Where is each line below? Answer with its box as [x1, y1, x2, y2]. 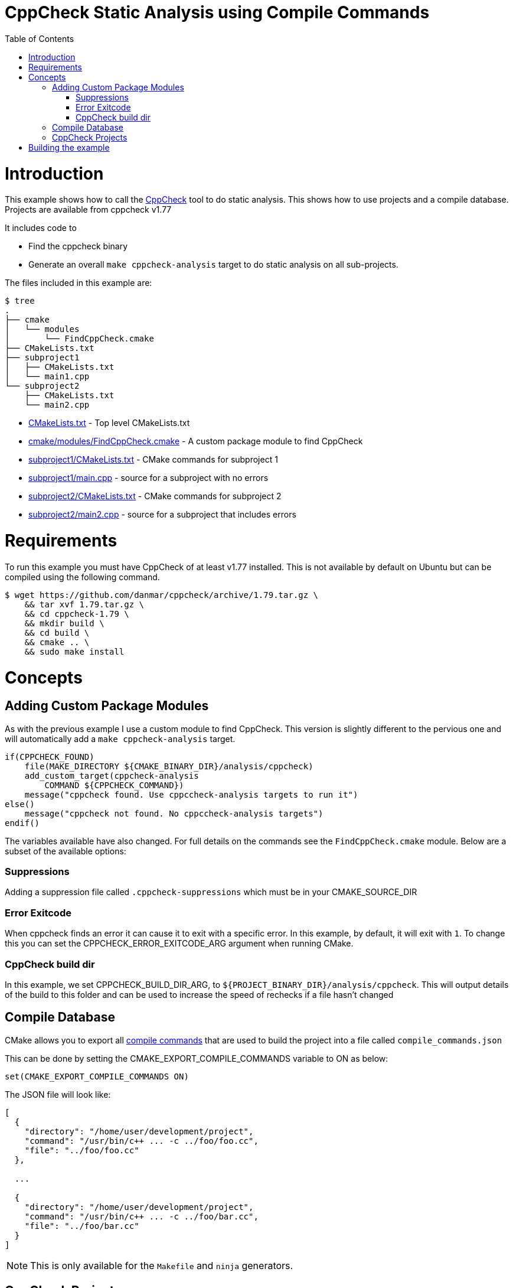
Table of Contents [5, 33, 74, 44]
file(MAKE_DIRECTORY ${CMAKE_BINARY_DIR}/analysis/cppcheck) [24, 761, 313, 771]
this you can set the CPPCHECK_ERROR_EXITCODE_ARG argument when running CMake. [5, 938, 354, 949]
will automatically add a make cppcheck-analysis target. [5, 733, 236, 744]
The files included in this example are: [5, 278, 152, 288]
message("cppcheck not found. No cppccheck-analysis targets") [24, 808, 324, 818]
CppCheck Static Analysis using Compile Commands [5, 2, 430, 22]
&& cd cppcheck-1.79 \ [24, 609, 129, 619]
